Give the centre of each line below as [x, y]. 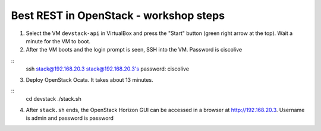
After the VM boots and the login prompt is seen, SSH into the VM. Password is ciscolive [134, 50]
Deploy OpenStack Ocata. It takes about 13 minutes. [90, 79]
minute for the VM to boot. [58, 41]
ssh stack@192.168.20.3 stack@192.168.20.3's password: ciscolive [108, 69]
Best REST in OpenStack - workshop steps [118, 15]
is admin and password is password [70, 118]
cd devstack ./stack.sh [53, 99]
